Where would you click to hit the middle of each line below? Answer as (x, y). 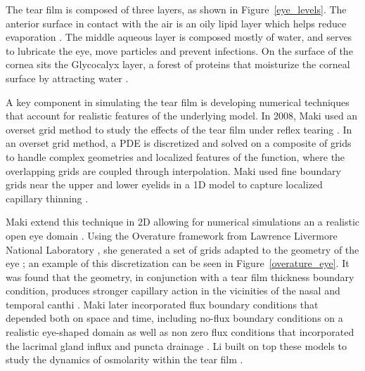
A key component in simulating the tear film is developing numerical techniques (178, 102)
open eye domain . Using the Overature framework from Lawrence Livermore (172, 235)
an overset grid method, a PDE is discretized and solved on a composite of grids (179, 143)
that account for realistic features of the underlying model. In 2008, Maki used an (182, 116)
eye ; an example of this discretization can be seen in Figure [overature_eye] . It (178, 263)
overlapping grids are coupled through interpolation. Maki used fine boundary (173, 170)
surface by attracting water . (67, 78)
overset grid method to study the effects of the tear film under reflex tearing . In (179, 129)
